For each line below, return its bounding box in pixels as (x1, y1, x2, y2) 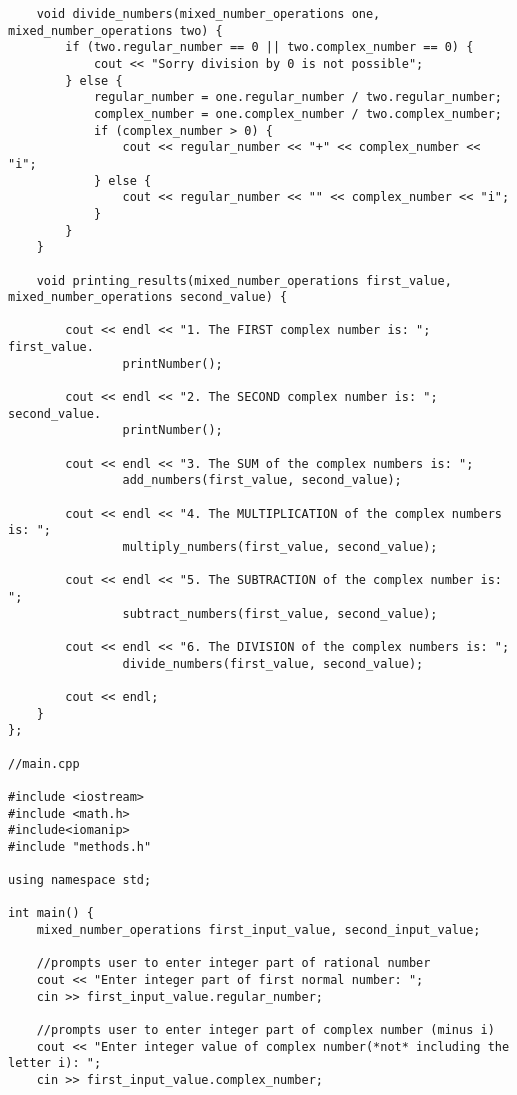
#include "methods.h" (8, 839, 152, 854)
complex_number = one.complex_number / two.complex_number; (93, 106, 502, 121)
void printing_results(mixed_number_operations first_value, (36, 273, 452, 288)
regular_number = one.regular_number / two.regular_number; (93, 90, 502, 105)
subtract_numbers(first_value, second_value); (122, 606, 438, 621)
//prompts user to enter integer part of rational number (36, 956, 431, 971)
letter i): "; (8, 1056, 102, 1071)
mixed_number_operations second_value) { (8, 290, 288, 305)
